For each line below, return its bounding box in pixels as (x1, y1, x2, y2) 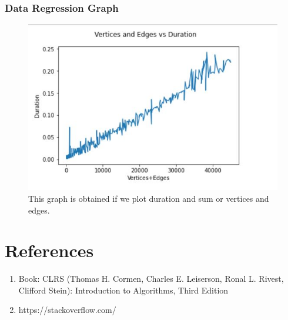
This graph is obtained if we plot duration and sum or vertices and (28, 192, 269, 204)
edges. (28, 204, 50, 216)
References (5, 238, 94, 262)
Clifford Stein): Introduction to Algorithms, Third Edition (18, 284, 229, 296)
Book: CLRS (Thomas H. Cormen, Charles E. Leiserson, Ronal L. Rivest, (18, 272, 284, 285)
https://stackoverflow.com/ (18, 304, 116, 316)
